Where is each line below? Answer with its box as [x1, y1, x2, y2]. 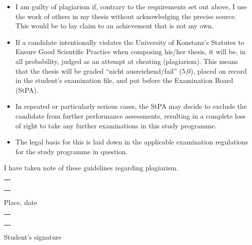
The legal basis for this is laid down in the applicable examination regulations [15, 137, 248, 147]
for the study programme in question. [15, 146, 128, 156]
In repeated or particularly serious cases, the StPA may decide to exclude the [15, 101, 247, 111]
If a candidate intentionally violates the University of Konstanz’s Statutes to [15, 37, 245, 47]
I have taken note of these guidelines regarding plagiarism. [4, 163, 178, 173]
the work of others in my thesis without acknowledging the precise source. [15, 11, 237, 21]
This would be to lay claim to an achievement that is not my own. [15, 20, 214, 31]
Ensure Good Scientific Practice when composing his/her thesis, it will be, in [15, 46, 246, 57]
